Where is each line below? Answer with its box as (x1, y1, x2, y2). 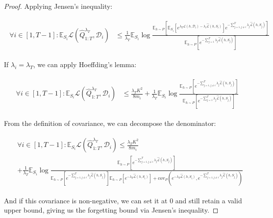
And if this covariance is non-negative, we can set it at (4, 195, 168, 205)
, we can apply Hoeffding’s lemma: (33, 59, 137, 70)
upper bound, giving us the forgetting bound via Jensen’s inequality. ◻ (4, 205, 219, 215)
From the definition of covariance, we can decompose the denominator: (4, 118, 216, 128)
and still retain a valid (175, 195, 242, 205)
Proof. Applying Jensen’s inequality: (4, 1, 113, 11)
